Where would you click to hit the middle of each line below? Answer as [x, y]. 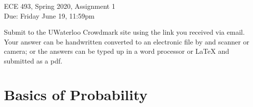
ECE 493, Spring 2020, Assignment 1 [60, 6]
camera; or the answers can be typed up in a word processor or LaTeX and [117, 51]
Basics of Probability [76, 94]
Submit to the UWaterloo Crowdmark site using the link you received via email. [125, 32]
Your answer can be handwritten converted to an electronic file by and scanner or [127, 41]
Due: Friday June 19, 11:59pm [49, 15]
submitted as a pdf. [33, 60]
